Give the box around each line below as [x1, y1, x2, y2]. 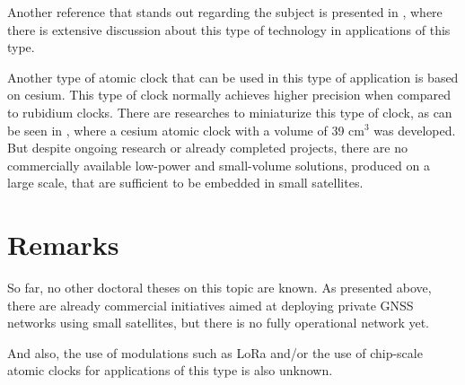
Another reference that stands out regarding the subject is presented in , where [7, 3, 443, 21]
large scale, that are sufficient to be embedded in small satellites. [7, 173, 364, 192]
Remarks [7, 226, 119, 263]
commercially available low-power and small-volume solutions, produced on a [7, 155, 430, 174]
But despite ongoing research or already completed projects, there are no [7, 138, 408, 157]
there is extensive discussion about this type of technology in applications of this [7, 20, 451, 39]
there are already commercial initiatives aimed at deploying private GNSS [7, 295, 414, 314]
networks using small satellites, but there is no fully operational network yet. [7, 313, 430, 332]
